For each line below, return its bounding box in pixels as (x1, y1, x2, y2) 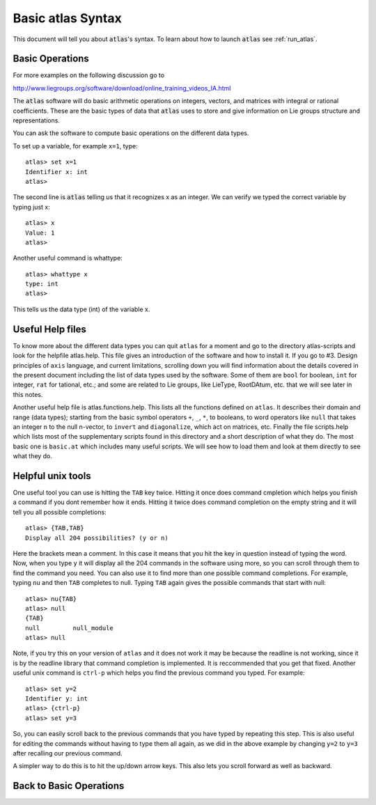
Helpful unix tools (13, 470, 91, 482)
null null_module (25, 624, 114, 632)
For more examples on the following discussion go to (13, 71, 165, 79)
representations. (13, 116, 61, 125)
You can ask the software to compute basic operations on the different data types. (13, 129, 249, 137)
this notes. (13, 390, 43, 398)
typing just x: (13, 203, 50, 211)
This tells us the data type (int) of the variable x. (13, 305, 150, 313)
